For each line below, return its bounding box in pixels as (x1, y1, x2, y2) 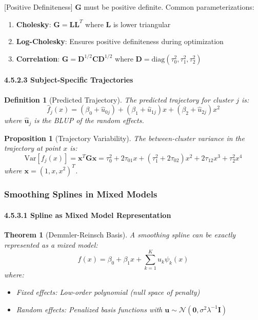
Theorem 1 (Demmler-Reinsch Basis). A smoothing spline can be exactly (4, 229, 236, 240)
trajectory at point (4, 143, 61, 153)
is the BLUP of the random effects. (34, 115, 144, 126)
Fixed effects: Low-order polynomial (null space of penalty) (16, 287, 200, 297)
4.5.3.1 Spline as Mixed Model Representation (4, 209, 171, 220)
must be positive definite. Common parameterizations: (84, 2, 254, 12)
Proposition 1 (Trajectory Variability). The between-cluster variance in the (4, 132, 245, 143)
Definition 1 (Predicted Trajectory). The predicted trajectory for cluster (4, 94, 234, 105)
